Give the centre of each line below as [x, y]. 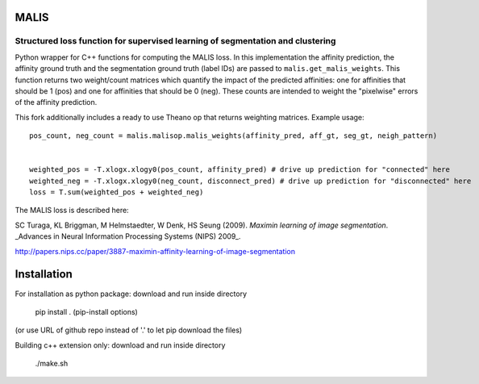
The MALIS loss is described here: [72, 211]
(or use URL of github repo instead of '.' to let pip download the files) [129, 330]
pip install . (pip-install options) [87, 311]
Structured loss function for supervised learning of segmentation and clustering [175, 41]
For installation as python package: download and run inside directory [131, 294]
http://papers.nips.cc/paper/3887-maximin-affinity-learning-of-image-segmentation [155, 251]
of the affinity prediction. [56, 102]
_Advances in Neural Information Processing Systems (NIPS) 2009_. [128, 236]
